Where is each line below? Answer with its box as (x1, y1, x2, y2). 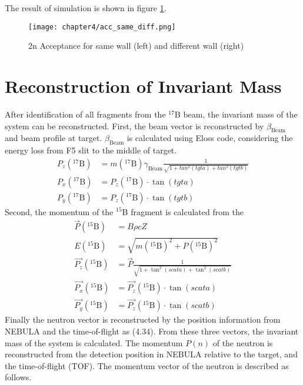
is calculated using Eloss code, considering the (126, 132, 293, 144)
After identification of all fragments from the (5, 108, 166, 120)
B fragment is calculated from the (122, 205, 244, 217)
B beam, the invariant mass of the (174, 108, 298, 120)
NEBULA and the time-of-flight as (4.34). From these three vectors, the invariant (5, 325, 299, 337)
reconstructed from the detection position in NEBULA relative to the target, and (5, 348, 298, 360)
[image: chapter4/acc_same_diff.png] (28, 22, 176, 31)
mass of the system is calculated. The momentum (5, 336, 183, 349)
